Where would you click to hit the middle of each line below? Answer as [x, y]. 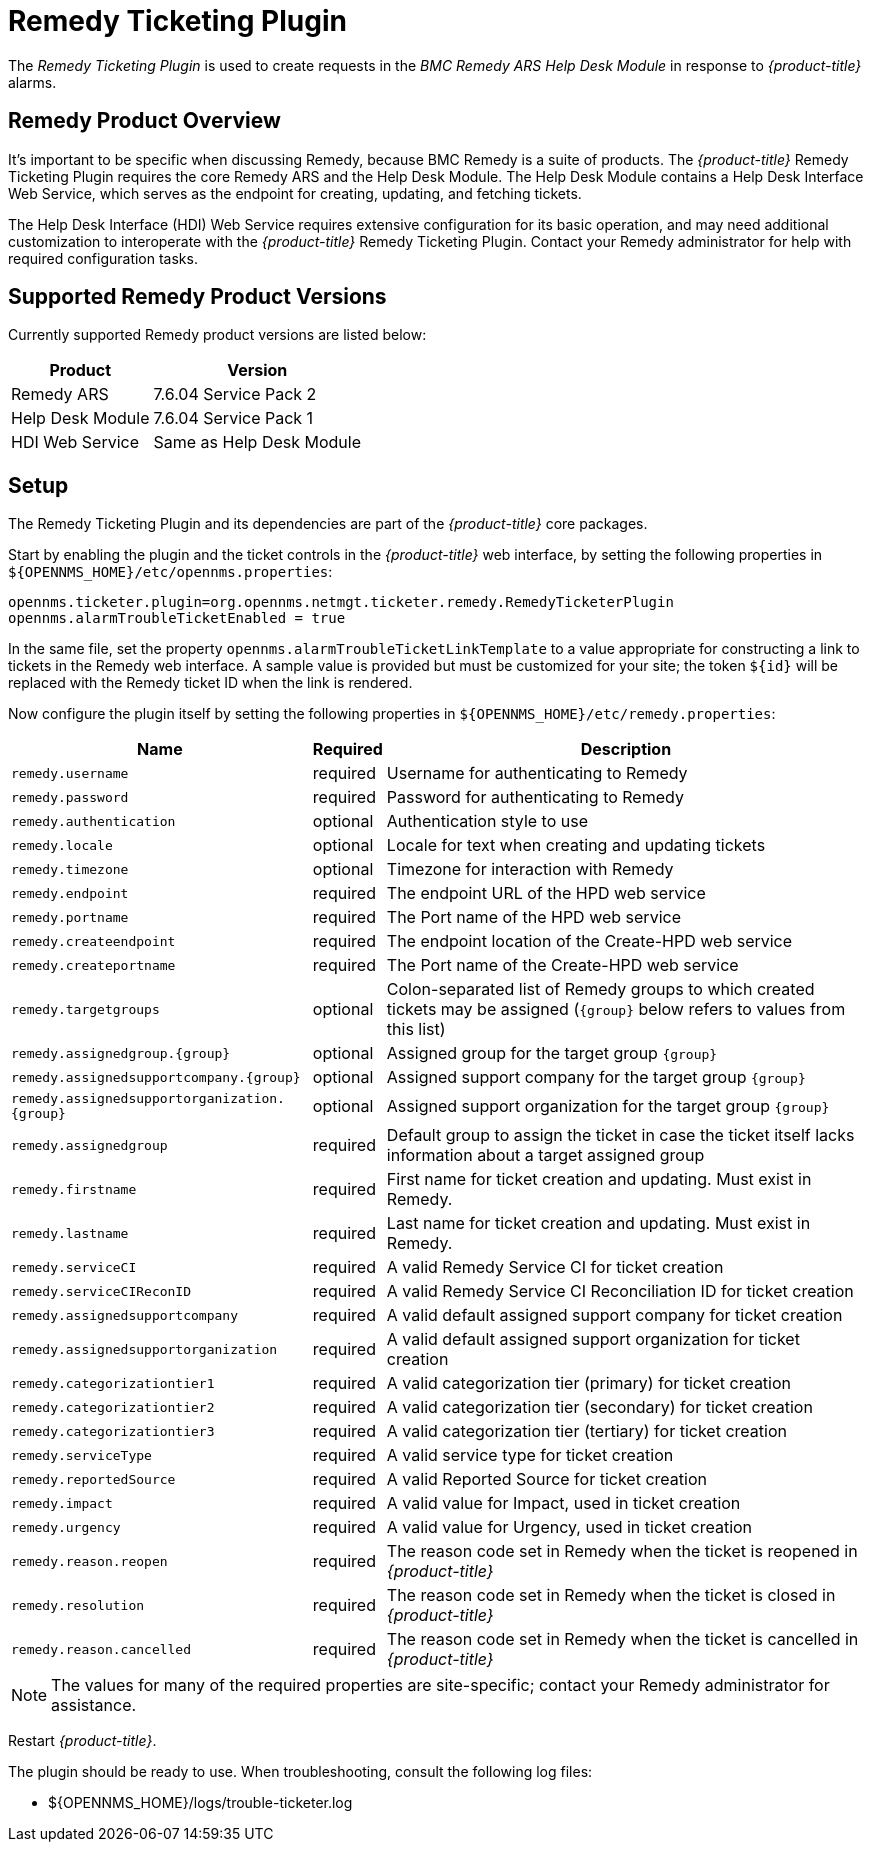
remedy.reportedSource [93, 1479]
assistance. [94, 1705]
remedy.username [70, 773]
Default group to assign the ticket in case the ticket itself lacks [620, 1135]
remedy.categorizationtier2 [113, 1407]
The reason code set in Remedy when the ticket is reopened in [622, 1551]
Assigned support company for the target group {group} [596, 1077]
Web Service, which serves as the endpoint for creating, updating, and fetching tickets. [295, 193]
